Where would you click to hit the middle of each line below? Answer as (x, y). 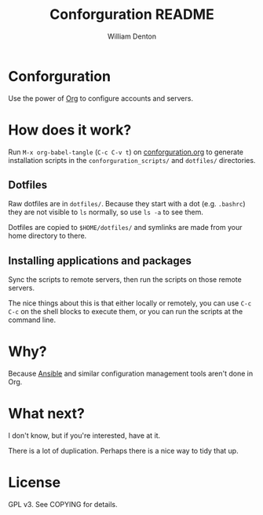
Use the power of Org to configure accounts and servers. (101, 98)
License (35, 483)
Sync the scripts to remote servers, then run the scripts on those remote (125, 280)
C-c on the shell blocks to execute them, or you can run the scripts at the (126, 312)
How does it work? (70, 130)
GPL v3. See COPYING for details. (63, 505)
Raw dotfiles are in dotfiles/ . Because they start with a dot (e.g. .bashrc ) (127, 204)
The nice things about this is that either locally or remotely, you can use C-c (130, 303)
